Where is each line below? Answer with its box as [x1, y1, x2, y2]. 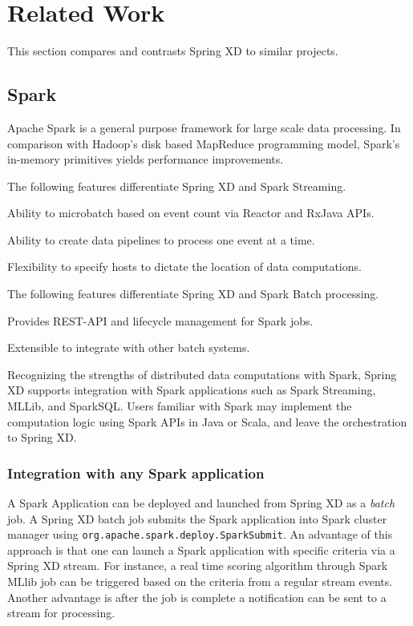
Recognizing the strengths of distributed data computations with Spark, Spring [7, 366, 397, 382]
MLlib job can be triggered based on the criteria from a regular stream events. [7, 573, 393, 590]
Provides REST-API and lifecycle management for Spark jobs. [7, 312, 314, 329]
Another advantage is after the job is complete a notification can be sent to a [7, 588, 387, 605]
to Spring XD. [7, 429, 77, 446]
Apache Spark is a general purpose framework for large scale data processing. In [7, 119, 401, 135]
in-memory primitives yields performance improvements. [7, 151, 284, 168]
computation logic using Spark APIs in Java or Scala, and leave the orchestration [7, 413, 407, 430]
